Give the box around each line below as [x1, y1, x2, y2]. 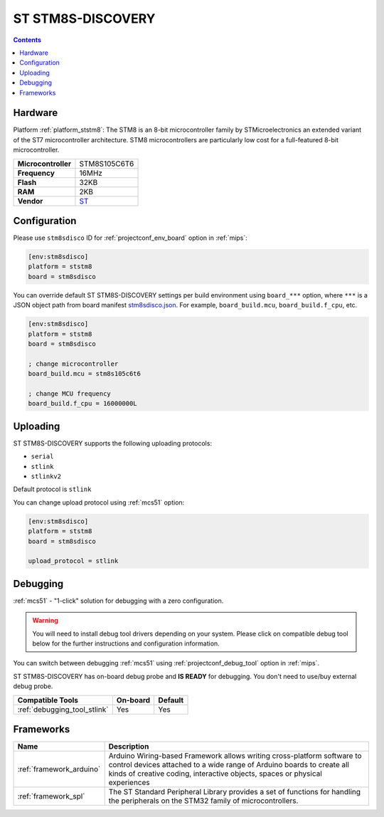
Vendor [17, 196, 43, 206]
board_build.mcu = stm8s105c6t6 [28, 370, 142, 378]
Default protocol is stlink [13, 485, 92, 494]
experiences [108, 778, 150, 788]
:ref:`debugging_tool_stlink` [17, 705, 109, 715]
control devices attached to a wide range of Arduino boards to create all [108, 760, 350, 770]
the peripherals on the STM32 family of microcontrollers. [108, 796, 299, 806]
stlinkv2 [31, 473, 62, 480]
